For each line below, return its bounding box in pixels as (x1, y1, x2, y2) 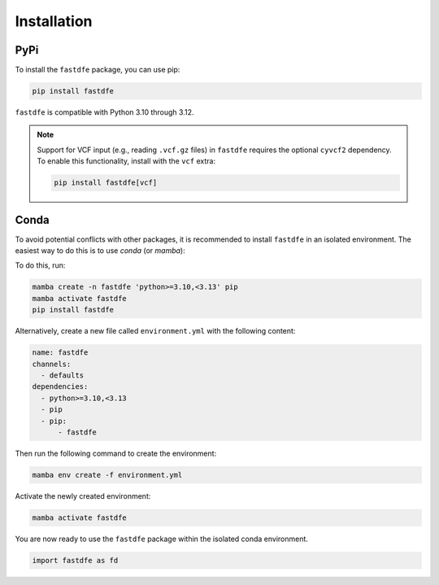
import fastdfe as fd (32, 556, 119, 565)
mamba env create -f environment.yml (32, 470, 183, 479)
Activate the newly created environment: (15, 491, 151, 500)
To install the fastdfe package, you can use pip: (15, 65, 180, 75)
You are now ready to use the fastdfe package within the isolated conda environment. (15, 534, 309, 544)
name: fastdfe (32, 348, 89, 357)
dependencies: (32, 382, 89, 391)
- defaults (41, 370, 85, 380)
